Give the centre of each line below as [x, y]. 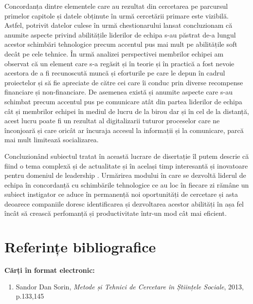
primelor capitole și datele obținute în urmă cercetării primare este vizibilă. [117, 15]
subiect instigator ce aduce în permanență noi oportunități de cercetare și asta [121, 194]
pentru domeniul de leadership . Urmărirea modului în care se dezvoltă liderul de [125, 175]
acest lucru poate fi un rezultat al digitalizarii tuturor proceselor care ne [112, 121]
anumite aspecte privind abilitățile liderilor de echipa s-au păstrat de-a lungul [120, 34]
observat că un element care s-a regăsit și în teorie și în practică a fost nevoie [119, 63]
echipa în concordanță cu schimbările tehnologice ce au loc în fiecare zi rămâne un [127, 184]
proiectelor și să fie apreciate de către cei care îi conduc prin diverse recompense [124, 82]
